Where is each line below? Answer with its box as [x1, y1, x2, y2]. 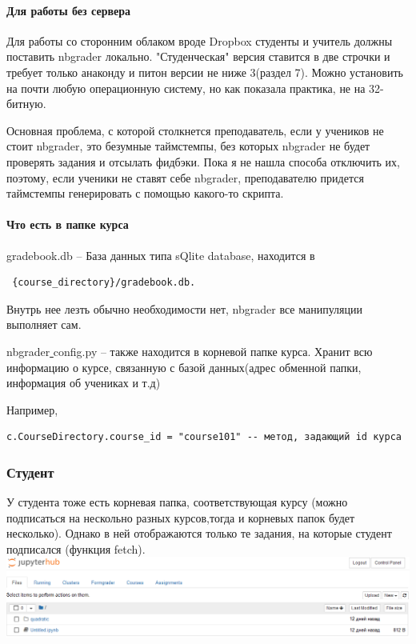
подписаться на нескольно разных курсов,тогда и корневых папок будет [6, 509, 355, 526]
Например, [6, 401, 58, 418]
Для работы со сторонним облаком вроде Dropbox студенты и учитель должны [6, 32, 393, 49]
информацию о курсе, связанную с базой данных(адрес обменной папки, [6, 358, 362, 375]
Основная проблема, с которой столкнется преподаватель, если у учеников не [6, 122, 384, 138]
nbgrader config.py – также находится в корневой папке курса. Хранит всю [6, 342, 373, 359]
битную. [6, 95, 46, 112]
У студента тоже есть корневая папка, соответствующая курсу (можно [6, 494, 348, 510]
